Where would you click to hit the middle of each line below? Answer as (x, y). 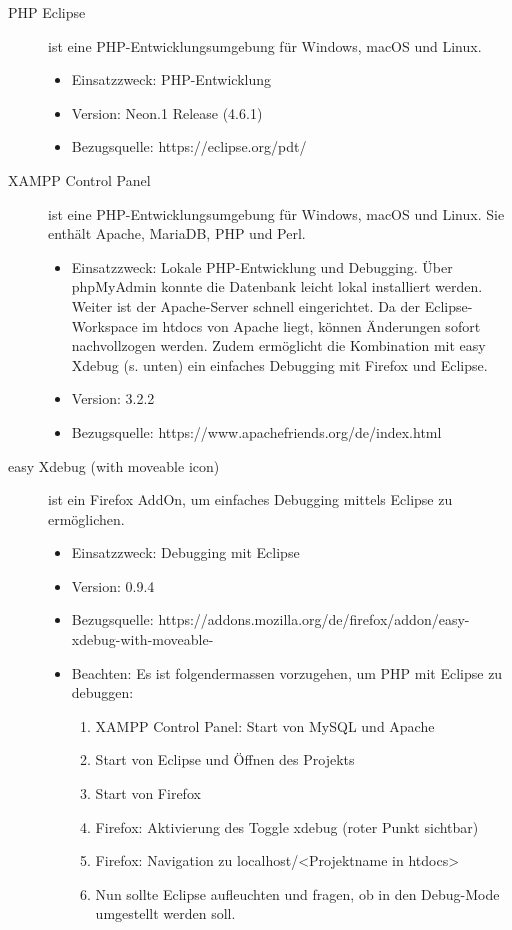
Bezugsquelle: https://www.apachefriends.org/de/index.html (256, 431)
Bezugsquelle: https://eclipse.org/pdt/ (189, 146)
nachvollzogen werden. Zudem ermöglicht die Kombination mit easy (278, 345)
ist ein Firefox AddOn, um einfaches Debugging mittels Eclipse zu (250, 499)
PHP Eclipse (47, 12)
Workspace (104, 325)
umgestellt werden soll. (165, 913)
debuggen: (102, 692)
